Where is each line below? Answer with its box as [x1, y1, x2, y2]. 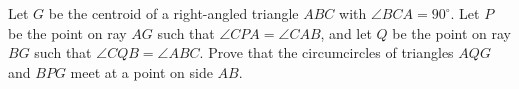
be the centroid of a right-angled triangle [48, 3, 299, 23]
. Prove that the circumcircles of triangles [199, 42, 454, 63]
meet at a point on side [70, 61, 213, 82]
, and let [320, 22, 372, 43]
